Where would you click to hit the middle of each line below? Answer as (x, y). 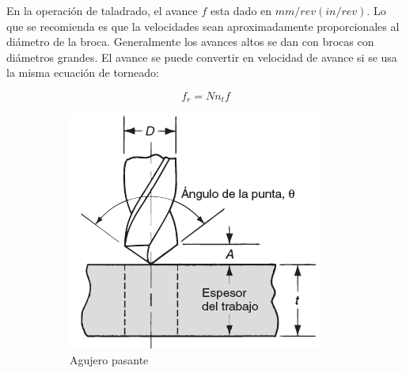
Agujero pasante (109, 360)
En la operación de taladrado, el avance (102, 10)
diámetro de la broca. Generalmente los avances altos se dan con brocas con (190, 42)
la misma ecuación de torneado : (83, 72)
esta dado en (241, 10)
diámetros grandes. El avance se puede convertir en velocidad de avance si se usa (202, 57)
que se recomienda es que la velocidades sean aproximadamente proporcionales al (203, 26)
